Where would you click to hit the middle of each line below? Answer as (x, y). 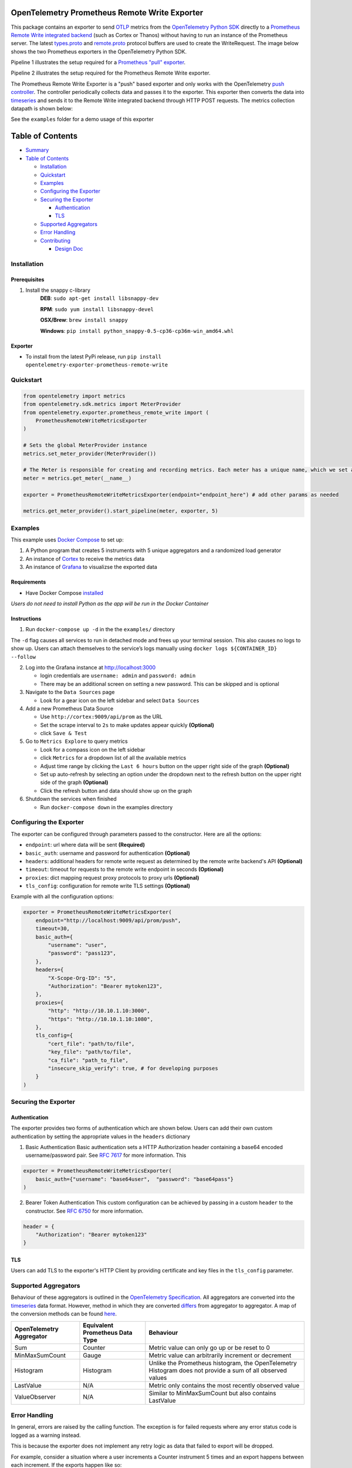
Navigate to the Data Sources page (70, 692)
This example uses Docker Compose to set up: (67, 540)
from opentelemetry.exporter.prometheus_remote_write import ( (116, 412)
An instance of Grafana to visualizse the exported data (92, 567)
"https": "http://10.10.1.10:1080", (101, 1019)
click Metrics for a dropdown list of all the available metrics (113, 758)
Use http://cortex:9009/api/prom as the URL (101, 717)
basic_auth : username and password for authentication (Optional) (108, 853)
